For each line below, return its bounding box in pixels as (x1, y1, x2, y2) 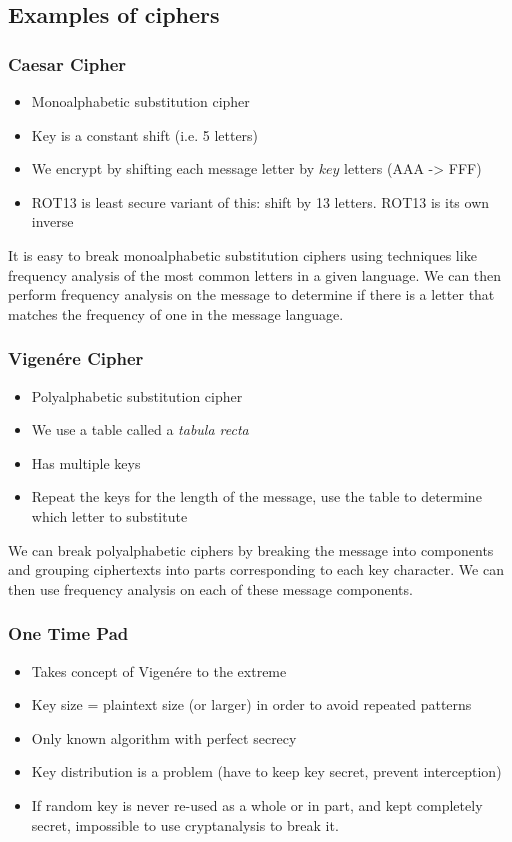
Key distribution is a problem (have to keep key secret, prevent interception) (31, 761, 502, 782)
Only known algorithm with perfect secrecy (31, 727, 297, 748)
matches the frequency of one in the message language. (8, 303, 344, 324)
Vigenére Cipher (8, 346, 144, 371)
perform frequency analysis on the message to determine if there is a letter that (8, 284, 495, 305)
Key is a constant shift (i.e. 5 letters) (31, 124, 259, 145)
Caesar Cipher (8, 51, 127, 76)
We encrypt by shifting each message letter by (31, 158, 315, 179)
